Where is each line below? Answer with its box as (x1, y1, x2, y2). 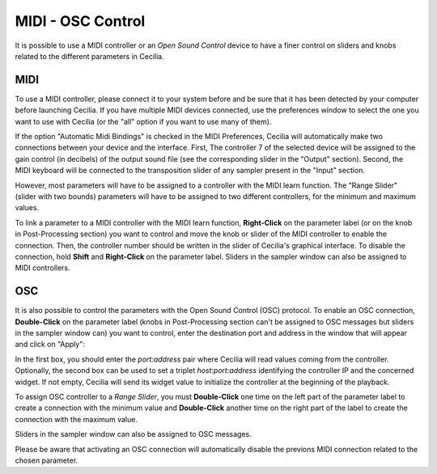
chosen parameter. (15, 455, 78, 465)
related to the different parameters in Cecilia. (15, 51, 165, 61)
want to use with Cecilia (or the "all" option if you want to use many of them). (15, 116, 272, 126)
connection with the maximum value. (15, 414, 138, 424)
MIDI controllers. (15, 263, 70, 273)
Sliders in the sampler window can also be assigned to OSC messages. (15, 430, 252, 439)
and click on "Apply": (15, 340, 85, 349)
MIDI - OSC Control (15, 12, 146, 30)
